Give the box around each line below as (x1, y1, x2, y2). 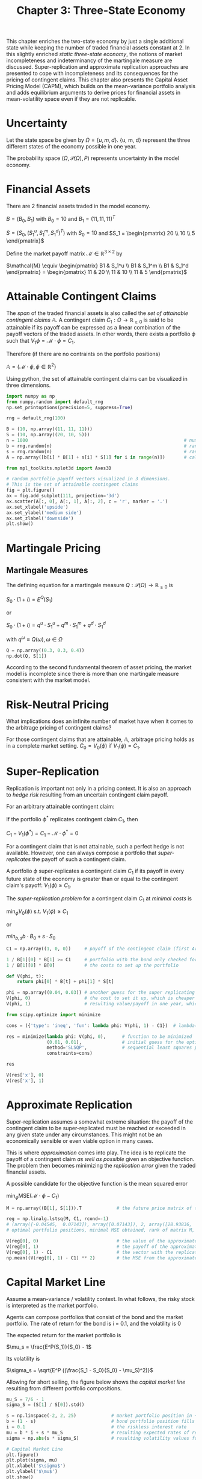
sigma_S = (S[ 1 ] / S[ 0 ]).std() (6, 1402, 85, 1408)
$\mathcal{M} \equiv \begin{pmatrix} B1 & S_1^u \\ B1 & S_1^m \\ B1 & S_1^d (6, 262, 189, 269)
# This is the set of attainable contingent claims (6, 482, 138, 488)
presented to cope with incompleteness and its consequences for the (6, 70, 179, 77)
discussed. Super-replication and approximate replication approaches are (6, 63, 189, 71)
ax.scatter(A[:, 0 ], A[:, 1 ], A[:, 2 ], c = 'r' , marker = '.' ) (6, 498, 168, 504)
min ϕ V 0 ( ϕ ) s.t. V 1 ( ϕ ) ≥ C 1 (6, 908, 69, 917)
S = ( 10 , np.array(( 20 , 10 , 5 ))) (6, 432, 90, 438)
